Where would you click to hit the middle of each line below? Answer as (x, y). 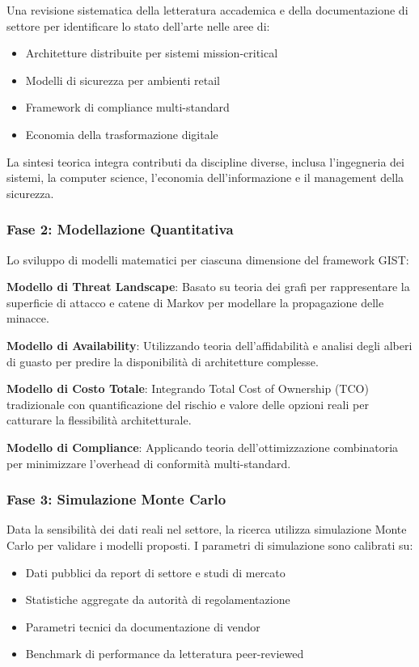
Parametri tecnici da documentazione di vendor (143, 626)
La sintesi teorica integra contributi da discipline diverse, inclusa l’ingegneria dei (205, 161)
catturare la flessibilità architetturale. (99, 420)
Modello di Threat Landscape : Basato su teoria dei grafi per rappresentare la (208, 287)
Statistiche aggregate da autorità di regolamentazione (158, 599)
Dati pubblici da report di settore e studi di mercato (155, 572)
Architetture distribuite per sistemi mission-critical (152, 53)
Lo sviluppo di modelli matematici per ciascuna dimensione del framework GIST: (208, 259)
